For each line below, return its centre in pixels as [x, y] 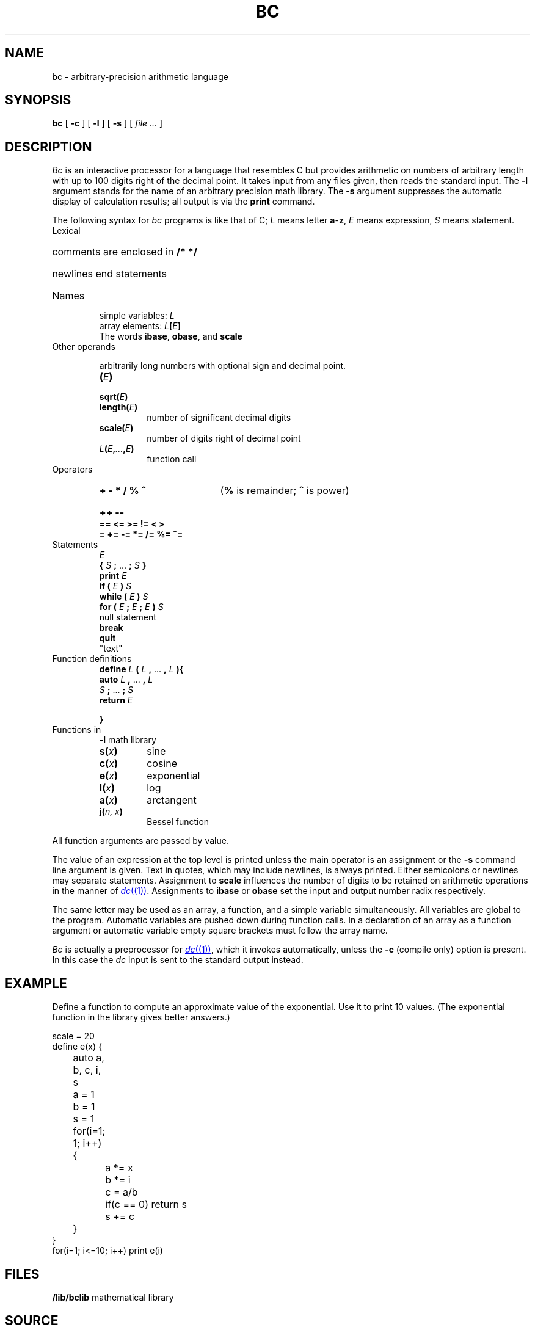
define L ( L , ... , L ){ [141, 669]
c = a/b [122, 1192]
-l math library [128, 740]
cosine [162, 764]
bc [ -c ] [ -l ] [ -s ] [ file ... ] [107, 123]
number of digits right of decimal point [224, 438]
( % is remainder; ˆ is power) [285, 491]
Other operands [84, 347]
